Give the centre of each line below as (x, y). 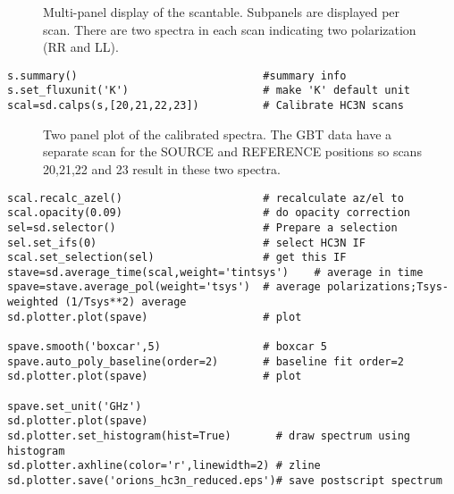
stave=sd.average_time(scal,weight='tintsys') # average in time (215, 272)
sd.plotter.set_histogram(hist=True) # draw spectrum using (209, 436)
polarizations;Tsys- (387, 287)
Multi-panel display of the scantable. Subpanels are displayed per (222, 12)
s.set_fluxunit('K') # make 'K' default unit (209, 91)
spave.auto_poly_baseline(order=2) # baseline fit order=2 (206, 361)
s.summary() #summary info (177, 75)
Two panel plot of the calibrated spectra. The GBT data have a (218, 134)
